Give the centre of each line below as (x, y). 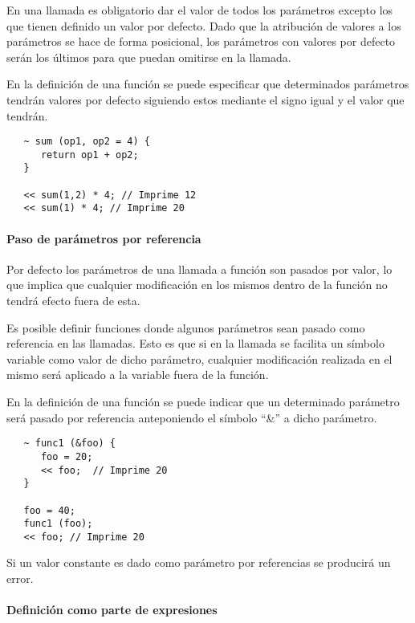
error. (20, 578)
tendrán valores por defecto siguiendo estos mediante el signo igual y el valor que (205, 99)
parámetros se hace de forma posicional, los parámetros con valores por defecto (201, 41)
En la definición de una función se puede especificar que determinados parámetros (208, 84)
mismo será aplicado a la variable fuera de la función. (138, 375)
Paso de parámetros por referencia (104, 238)
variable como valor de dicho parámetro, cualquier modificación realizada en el (199, 358)
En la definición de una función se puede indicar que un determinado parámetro (203, 402)
